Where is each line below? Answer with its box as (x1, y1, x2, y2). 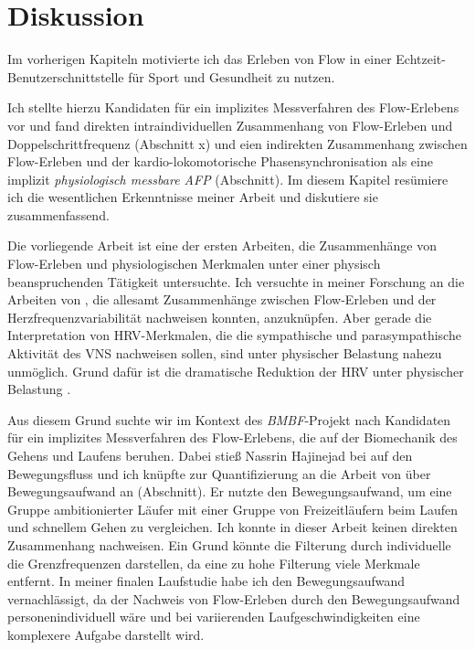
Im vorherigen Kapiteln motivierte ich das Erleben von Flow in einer (7, 49, 392, 69)
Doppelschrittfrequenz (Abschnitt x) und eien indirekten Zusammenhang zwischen (7, 133, 468, 153)
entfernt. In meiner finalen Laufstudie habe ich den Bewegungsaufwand (7, 571, 406, 591)
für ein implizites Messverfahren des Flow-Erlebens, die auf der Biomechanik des (7, 428, 458, 447)
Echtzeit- (396, 49, 446, 69)
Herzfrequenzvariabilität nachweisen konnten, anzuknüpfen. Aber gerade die (7, 307, 432, 326)
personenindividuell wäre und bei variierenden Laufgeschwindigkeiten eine (7, 607, 420, 626)
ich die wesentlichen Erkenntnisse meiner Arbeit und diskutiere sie (7, 187, 378, 207)
